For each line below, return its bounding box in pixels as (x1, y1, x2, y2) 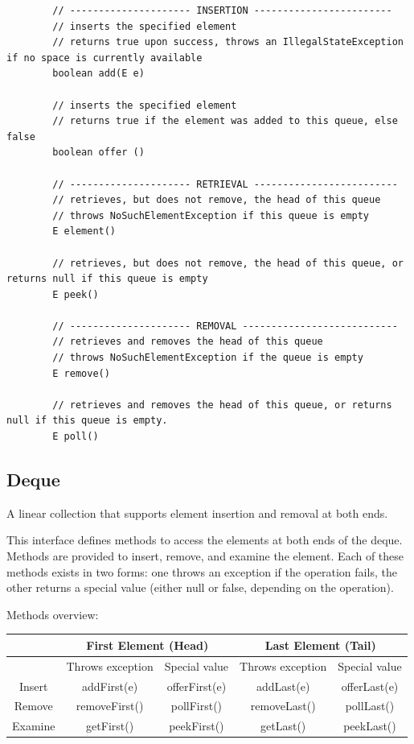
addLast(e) (256, 677, 310, 694)
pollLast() (345, 697, 395, 714)
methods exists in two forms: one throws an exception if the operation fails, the (6, 563, 397, 580)
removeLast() (250, 697, 316, 714)
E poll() (52, 431, 99, 443)
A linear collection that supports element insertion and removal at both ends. (6, 504, 388, 521)
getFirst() (86, 717, 134, 734)
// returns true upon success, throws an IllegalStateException (52, 36, 404, 48)
